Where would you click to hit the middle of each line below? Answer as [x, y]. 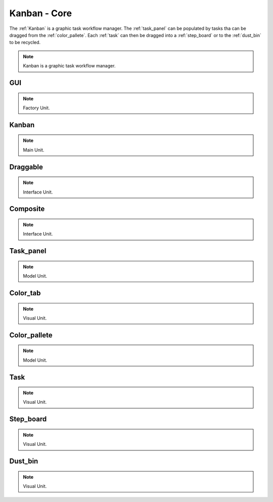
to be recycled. [25, 43]
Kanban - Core [41, 13]
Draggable [26, 167]
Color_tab [25, 293]
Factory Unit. [36, 108]
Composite [27, 209]
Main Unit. [34, 150]
